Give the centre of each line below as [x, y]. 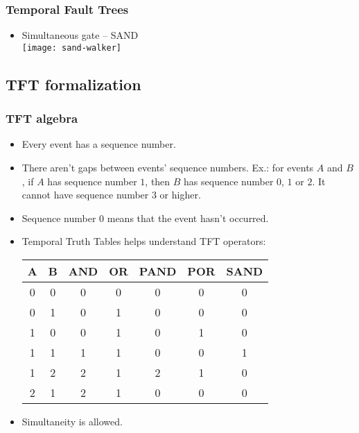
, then [158, 181]
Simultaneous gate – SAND [80, 35]
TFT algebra [42, 118]
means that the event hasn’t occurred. [188, 218]
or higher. [180, 195]
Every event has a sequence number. [99, 144]
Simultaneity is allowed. [72, 422]
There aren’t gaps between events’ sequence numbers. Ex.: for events [168, 168]
